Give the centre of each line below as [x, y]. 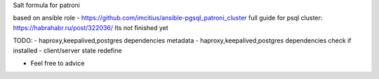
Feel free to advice [58, 63]
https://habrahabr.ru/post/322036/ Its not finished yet [91, 27]
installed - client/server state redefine [67, 50]
